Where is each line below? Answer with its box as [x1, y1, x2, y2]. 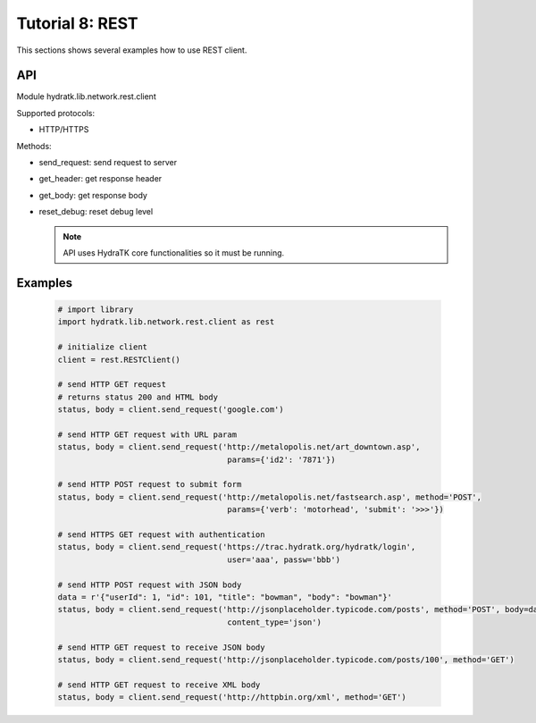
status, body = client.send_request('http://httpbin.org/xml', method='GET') [57, 693, 406, 702]
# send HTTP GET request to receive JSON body [57, 642, 265, 652]
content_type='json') [227, 617, 322, 627]
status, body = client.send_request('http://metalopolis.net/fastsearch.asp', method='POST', [57, 492, 482, 502]
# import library [57, 304, 134, 315]
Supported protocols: [16, 107, 96, 118]
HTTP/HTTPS [38, 124, 89, 135]
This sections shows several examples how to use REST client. [16, 45, 247, 55]
